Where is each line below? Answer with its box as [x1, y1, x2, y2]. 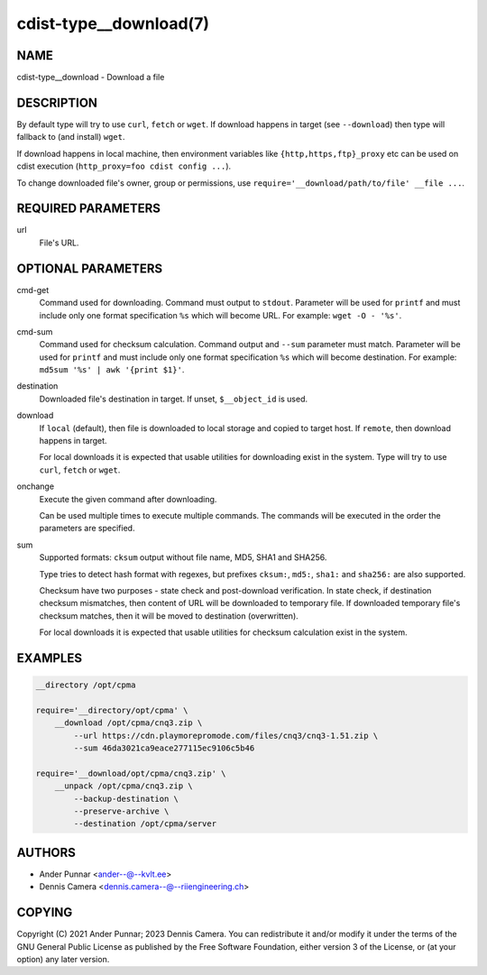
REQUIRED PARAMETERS [16, 201, 161, 216]
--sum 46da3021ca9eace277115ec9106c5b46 [73, 743, 255, 753]
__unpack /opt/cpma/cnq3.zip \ [54, 781, 193, 791]
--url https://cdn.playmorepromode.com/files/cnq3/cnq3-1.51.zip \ [73, 731, 379, 740]
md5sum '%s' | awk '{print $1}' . [39, 364, 185, 375]
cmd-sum [16, 326, 53, 337]
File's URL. [39, 237, 79, 248]
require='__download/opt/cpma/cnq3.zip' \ [35, 768, 226, 778]
